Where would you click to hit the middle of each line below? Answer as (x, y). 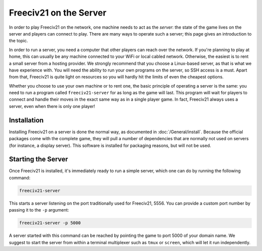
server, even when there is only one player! (52, 106)
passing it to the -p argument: (39, 210)
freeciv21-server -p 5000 (50, 223)
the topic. (18, 41)
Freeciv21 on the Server (58, 13)
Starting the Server (39, 159)
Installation (26, 120)
